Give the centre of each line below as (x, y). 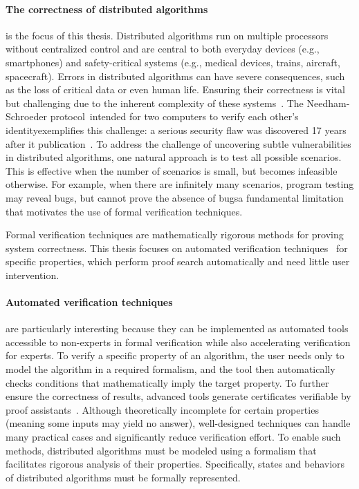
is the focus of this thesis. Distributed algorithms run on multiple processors (167, 35)
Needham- (328, 103)
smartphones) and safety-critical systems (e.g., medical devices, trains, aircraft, (173, 62)
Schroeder (26, 116)
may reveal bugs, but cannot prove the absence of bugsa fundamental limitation (175, 197)
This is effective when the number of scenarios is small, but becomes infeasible (172, 170)
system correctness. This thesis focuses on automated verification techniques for (177, 248)
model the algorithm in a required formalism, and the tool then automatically (171, 369)
